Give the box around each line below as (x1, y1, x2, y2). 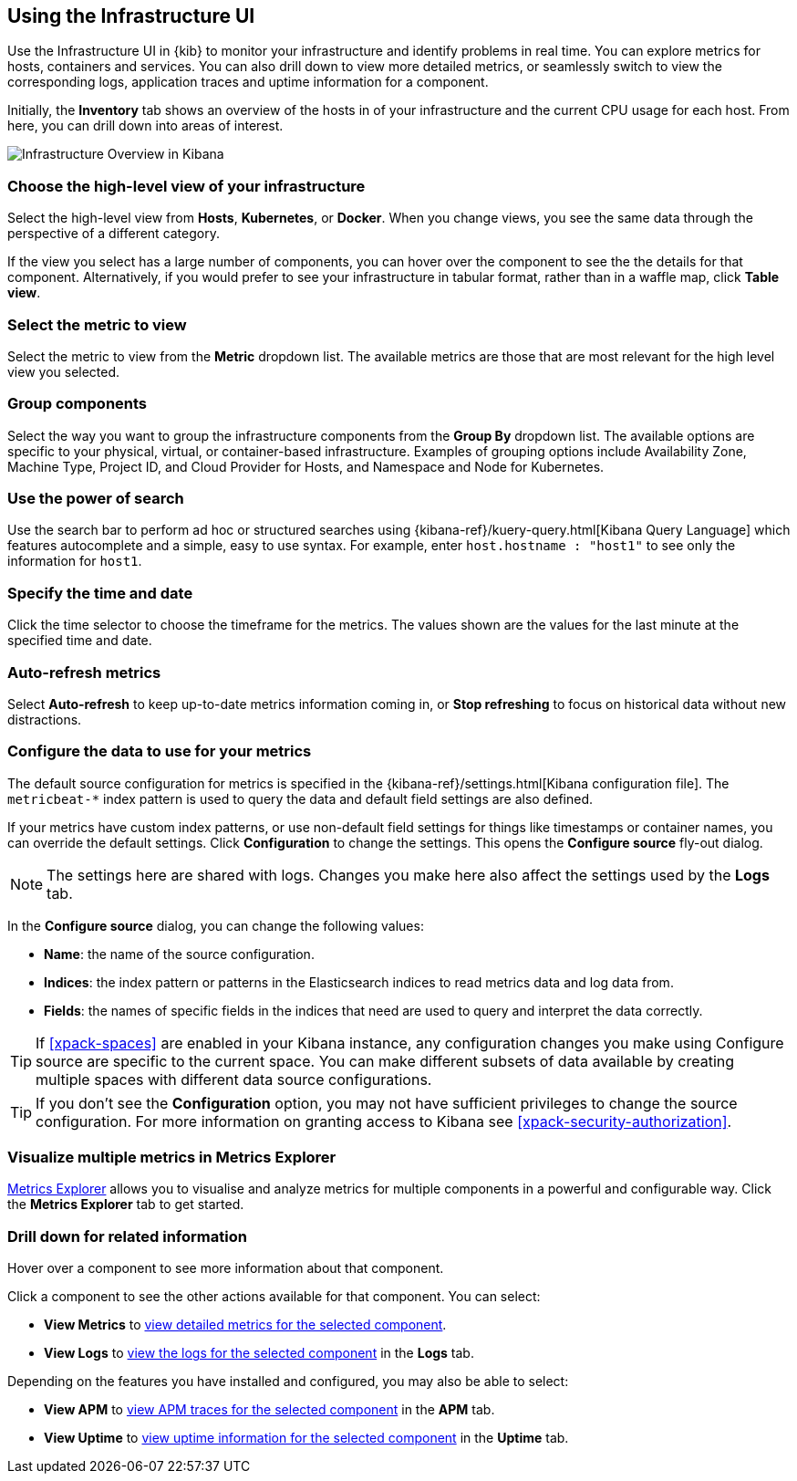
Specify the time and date (7, 583, 193, 602)
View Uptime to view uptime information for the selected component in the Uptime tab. (44, 1430, 569, 1446)
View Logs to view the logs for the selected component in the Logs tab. (44, 1345, 474, 1361)
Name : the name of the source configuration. (44, 945, 315, 962)
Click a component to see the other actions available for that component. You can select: (7, 1288, 541, 1305)
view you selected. (7, 363, 120, 380)
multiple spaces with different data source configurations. (36, 1069, 432, 1089)
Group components (7, 394, 148, 413)
